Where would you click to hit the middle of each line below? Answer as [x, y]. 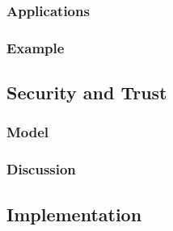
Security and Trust [87, 92]
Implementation [74, 214]
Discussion [41, 169]
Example [36, 47]
